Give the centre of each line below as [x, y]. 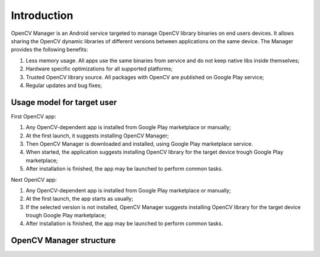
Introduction [42, 15]
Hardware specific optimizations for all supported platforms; [99, 69]
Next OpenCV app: [34, 179]
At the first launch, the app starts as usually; [79, 199]
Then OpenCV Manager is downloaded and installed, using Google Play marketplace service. [139, 144]
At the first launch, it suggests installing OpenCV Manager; [97, 136]
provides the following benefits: [49, 50]
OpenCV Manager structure [63, 241]
